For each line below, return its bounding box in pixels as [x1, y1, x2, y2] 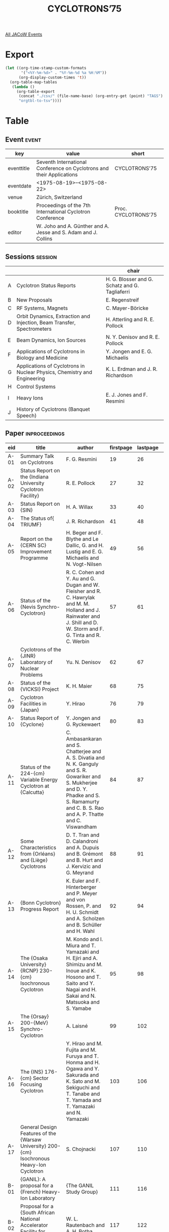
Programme [20, 554, 48, 561]
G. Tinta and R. [66, 631, 101, 638]
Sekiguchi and [66, 1084, 100, 1091]
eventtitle [8, 165, 30, 172]
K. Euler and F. [66, 877, 101, 884]
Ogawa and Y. [66, 1065, 100, 1072]
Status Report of [20, 714, 59, 721]
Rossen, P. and [66, 902, 102, 909]
